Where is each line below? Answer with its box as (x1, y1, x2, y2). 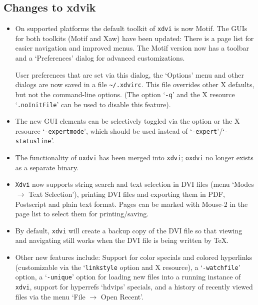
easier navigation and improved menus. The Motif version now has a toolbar (15, 43, 249, 53)
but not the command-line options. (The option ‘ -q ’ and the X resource (15, 89, 235, 99)
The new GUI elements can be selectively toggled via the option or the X (15, 116, 240, 126)
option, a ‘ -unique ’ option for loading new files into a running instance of (15, 271, 241, 282)
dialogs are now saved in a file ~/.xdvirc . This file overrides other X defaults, (15, 79, 254, 90)
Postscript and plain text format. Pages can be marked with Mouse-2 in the (15, 198, 248, 209)
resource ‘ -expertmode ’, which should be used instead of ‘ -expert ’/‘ (15, 125, 225, 136)
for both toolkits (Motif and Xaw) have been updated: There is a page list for (15, 33, 254, 43)
